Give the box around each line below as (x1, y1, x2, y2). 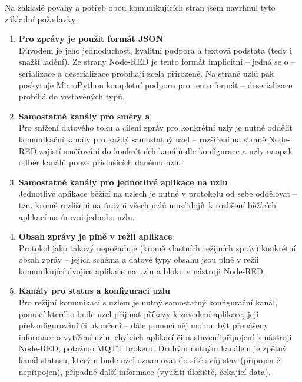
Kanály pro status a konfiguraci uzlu (18, 284, 170, 297)
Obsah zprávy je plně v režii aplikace (18, 230, 172, 243)
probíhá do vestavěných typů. (18, 90, 125, 102)
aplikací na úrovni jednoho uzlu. (18, 210, 135, 222)
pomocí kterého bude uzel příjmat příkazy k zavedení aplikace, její (18, 307, 259, 320)
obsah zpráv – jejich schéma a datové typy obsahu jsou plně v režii (18, 253, 259, 265)
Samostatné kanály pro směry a (18, 109, 150, 122)
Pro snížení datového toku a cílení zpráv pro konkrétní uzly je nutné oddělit (18, 121, 293, 134)
